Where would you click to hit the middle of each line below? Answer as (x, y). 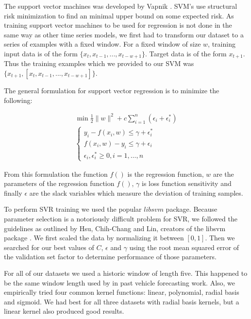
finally (13, 193)
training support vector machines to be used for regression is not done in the (118, 25)
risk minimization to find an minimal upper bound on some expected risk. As (119, 15)
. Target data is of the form (186, 53)
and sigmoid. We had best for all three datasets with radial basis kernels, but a (122, 301)
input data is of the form (41, 53)
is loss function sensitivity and (187, 183)
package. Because (192, 209)
